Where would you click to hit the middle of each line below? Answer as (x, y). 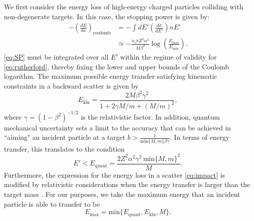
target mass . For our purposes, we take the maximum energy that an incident (122, 194)
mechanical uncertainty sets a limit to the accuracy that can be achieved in (118, 127)
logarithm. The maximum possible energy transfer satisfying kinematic (111, 76)
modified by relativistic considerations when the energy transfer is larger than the (127, 184)
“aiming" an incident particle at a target (65, 137)
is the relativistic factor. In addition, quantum (150, 116)
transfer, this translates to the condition (64, 148)
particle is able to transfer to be (52, 204)
